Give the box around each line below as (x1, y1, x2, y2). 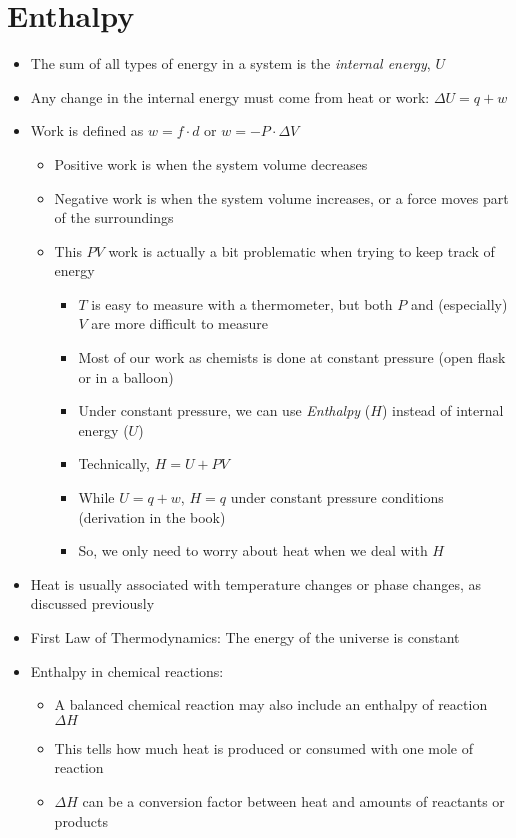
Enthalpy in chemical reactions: (30, 660, 224, 681)
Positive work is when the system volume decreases (54, 153, 368, 174)
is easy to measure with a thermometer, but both (91, 293, 393, 314)
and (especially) (410, 293, 508, 314)
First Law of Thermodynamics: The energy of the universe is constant (30, 627, 460, 647)
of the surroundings (54, 207, 174, 228)
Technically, (78, 453, 150, 474)
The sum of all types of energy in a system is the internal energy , (30, 53, 431, 74)
